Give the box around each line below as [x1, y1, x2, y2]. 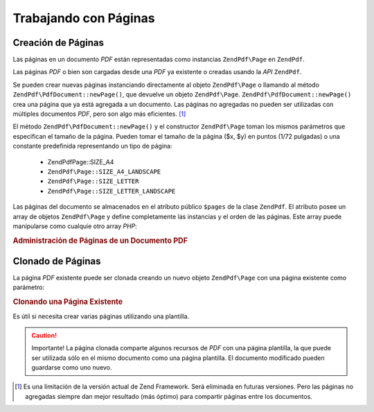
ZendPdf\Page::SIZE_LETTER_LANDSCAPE [47, 187, 176, 195]
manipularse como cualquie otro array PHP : [12, 222, 138, 230]
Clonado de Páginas [12, 255, 101, 267]
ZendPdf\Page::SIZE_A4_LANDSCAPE [47, 167, 161, 175]
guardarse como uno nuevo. [31, 363, 112, 372]
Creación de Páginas [12, 37, 104, 49]
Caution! [31, 331, 57, 339]
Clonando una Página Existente [12, 297, 123, 307]
